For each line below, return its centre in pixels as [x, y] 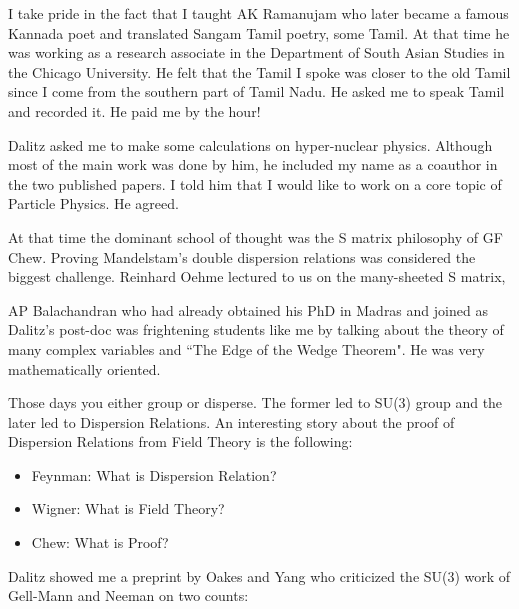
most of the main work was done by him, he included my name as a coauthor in [253, 164]
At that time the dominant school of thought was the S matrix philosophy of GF [255, 236]
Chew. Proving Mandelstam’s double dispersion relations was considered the [242, 256]
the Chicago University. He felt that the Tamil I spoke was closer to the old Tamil [259, 71]
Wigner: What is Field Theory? [128, 508]
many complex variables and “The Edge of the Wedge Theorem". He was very [246, 348]
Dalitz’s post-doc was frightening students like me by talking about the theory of [256, 329]
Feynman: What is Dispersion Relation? [154, 474]
